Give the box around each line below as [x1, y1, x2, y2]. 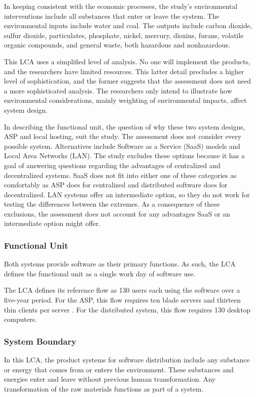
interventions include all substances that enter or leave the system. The [4, 10, 219, 21]
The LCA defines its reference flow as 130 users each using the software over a [4, 285, 240, 295]
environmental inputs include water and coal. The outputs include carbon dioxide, [4, 20, 253, 31]
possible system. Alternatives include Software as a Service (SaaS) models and [4, 140, 240, 151]
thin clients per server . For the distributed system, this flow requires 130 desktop [4, 304, 251, 314]
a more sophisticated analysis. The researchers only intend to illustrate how [4, 85, 232, 95]
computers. [4, 314, 37, 324]
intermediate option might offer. [4, 218, 101, 228]
